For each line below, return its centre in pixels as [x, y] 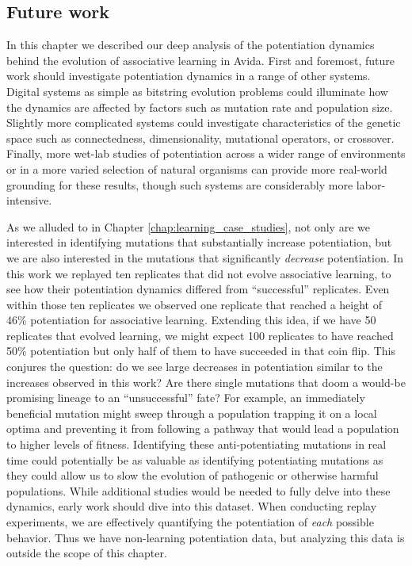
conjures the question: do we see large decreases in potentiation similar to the [195, 367]
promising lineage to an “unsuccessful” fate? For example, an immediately [186, 398]
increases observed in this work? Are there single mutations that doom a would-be [206, 382]
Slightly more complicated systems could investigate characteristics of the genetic [204, 122]
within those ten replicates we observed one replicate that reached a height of [195, 304]
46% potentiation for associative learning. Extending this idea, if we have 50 [191, 320]
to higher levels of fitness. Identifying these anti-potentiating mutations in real [196, 444]
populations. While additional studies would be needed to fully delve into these [198, 490]
